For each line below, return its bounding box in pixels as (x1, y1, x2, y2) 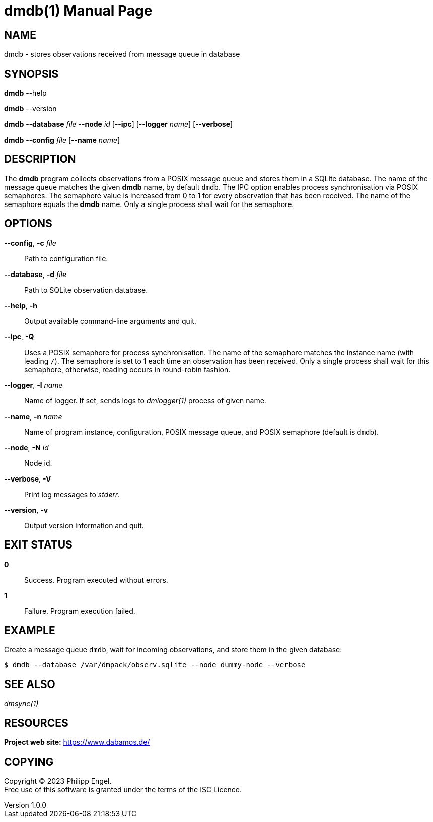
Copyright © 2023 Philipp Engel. (4, 776, 112, 785)
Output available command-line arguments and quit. (24, 316, 196, 325)
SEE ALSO (4, 677, 55, 691)
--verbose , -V (4, 474, 51, 483)
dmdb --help (4, 89, 47, 98)
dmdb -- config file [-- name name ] (4, 135, 120, 145)
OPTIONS (4, 217, 52, 230)
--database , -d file (4, 269, 67, 279)
